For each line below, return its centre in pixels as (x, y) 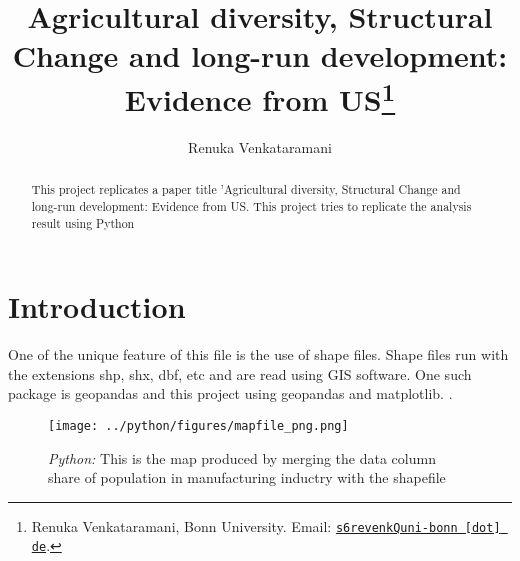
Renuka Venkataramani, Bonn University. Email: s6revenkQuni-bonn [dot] (266, 525)
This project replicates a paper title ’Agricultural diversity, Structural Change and (246, 189)
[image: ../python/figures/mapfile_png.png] (198, 425)
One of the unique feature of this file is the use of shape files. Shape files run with (258, 354)
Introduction (97, 306)
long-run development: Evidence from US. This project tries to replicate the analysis (251, 205)
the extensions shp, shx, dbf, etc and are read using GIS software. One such (240, 373)
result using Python (83, 222)
